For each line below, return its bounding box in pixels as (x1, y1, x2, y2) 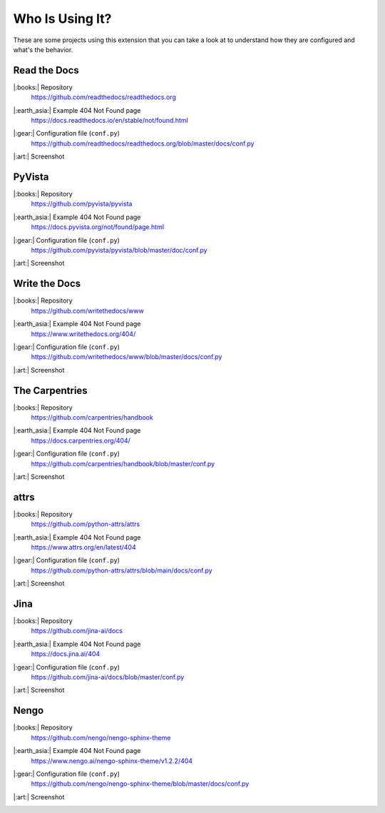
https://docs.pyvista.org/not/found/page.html (31, 223, 164, 231)
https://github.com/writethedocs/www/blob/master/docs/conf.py (31, 353, 222, 361)
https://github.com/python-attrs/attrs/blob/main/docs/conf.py (31, 566, 213, 575)
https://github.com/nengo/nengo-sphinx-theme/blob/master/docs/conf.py (31, 779, 250, 788)
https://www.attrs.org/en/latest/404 (31, 543, 136, 552)
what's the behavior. (13, 45, 73, 54)
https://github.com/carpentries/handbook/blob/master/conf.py (31, 459, 215, 468)
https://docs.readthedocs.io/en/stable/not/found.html (31, 116, 188, 125)
